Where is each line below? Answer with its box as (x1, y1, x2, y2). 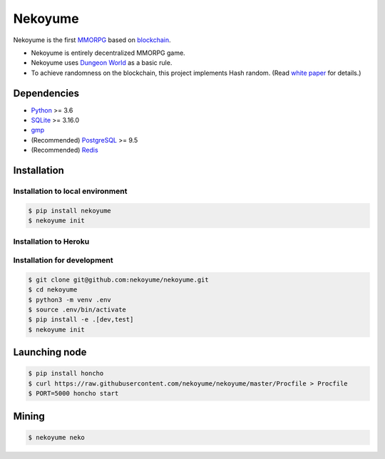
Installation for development (13, 255, 113, 265)
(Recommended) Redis (31, 146, 99, 155)
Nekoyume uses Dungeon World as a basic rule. (31, 58, 173, 67)
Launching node (13, 346, 87, 359)
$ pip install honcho (28, 369, 104, 378)
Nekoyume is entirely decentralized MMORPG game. (31, 48, 185, 57)
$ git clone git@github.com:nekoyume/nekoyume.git (28, 275, 210, 284)
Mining (13, 410, 46, 422)
